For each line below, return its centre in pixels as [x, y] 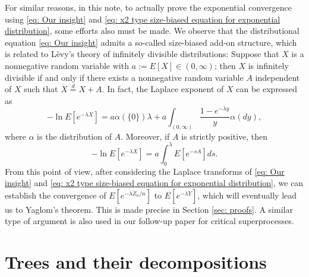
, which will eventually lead [247, 195]
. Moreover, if [145, 136]
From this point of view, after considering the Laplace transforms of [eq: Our [145, 171]
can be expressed [267, 89]
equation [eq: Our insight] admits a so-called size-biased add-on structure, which [151, 42]
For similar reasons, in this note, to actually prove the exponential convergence [148, 7]
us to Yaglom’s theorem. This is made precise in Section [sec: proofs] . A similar [149, 209]
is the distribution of [74, 136]
